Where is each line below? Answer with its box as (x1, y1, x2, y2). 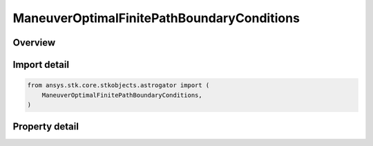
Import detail (12, 59, 69, 71)
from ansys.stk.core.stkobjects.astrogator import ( (27, 82, 210, 89)
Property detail (12, 121, 79, 133)
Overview (12, 37, 56, 48)
